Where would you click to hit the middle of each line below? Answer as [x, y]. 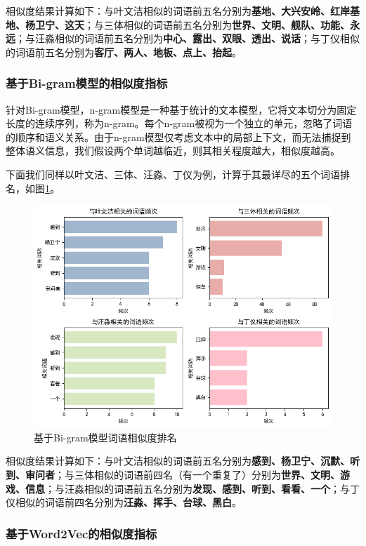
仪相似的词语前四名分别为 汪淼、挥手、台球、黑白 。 [124, 502]
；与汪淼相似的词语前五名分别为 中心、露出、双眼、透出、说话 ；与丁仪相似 [188, 38]
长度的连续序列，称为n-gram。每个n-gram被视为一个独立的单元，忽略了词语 [179, 123]
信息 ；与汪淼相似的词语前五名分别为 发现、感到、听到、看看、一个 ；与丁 [192, 488]
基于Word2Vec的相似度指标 [81, 533]
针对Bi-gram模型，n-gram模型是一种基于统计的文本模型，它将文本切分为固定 [181, 109]
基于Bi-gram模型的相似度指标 [87, 83]
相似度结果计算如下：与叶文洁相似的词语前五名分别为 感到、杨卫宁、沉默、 [178, 461]
